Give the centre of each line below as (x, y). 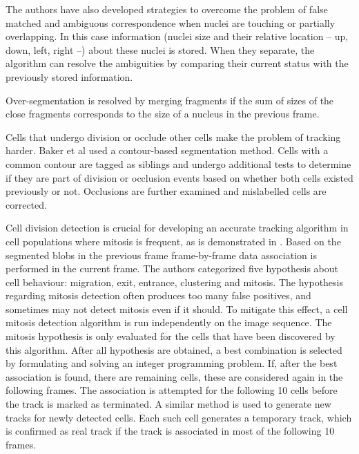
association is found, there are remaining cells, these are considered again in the (174, 376)
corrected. (26, 204)
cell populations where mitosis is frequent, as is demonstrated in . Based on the (173, 241)
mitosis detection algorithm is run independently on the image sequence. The (169, 322)
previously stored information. (69, 76)
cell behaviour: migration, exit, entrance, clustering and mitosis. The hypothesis (175, 282)
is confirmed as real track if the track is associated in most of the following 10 (170, 431)
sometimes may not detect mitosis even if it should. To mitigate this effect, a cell (177, 309)
